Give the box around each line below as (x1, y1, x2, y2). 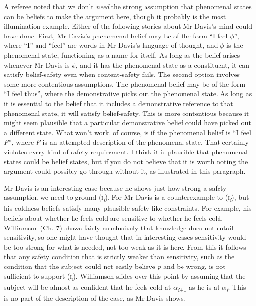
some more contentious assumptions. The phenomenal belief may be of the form (4, 78, 246, 89)
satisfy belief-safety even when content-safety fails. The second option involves (4, 69, 240, 79)
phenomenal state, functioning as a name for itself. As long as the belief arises (4, 49, 240, 60)
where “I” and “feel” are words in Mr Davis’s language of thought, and (4, 40, 218, 50)
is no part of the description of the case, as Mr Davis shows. (4, 292, 185, 303)
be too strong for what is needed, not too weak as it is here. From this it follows (4, 241, 246, 252)
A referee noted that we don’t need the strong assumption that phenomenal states (4, 1, 252, 11)
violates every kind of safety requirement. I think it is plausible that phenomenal (4, 146, 248, 156)
